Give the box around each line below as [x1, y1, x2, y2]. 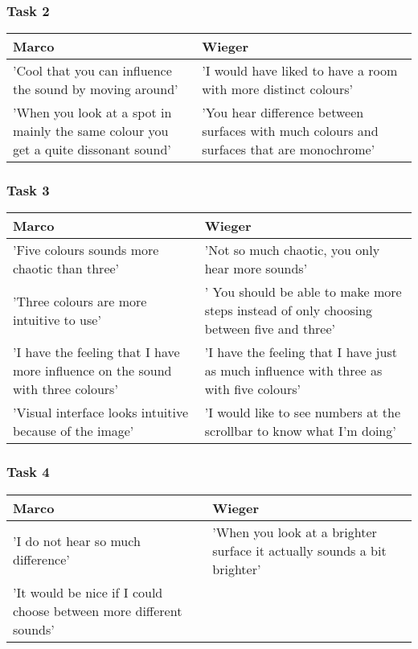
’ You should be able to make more [204, 282, 402, 302]
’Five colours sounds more [13, 240, 159, 260]
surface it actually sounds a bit [212, 540, 387, 560]
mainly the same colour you [13, 121, 169, 141]
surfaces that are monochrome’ [202, 140, 375, 159]
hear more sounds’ [204, 259, 308, 278]
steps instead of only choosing [204, 301, 373, 320]
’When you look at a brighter [212, 522, 377, 541]
